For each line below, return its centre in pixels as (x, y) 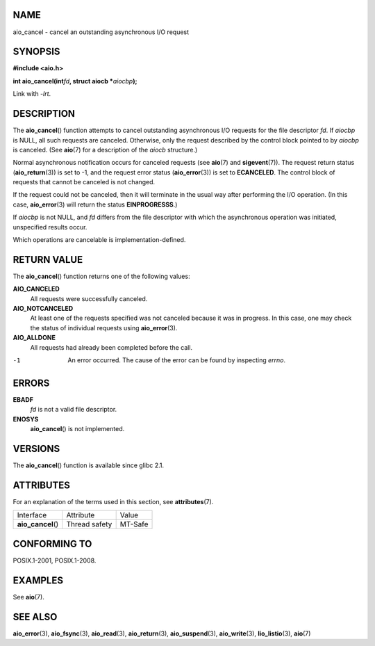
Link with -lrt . (32, 94)
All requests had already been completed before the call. (111, 347)
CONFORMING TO (52, 543)
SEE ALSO (35, 616)
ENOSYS (26, 419)
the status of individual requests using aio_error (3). (104, 328)
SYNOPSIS (36, 52)
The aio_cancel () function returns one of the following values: (101, 276)
